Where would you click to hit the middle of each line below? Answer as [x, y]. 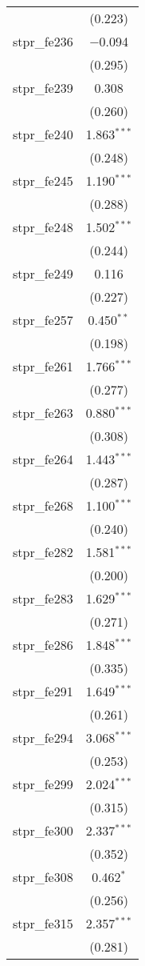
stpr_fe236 [43, 41]
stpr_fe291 [43, 691]
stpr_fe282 [43, 552]
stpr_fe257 [43, 320]
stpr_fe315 [43, 923]
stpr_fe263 [43, 413]
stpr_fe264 [43, 459]
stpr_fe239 [43, 88]
